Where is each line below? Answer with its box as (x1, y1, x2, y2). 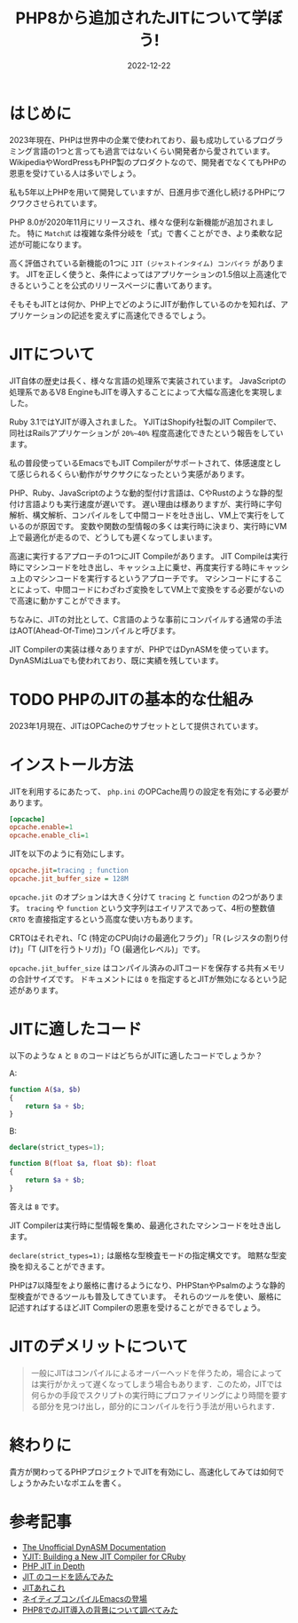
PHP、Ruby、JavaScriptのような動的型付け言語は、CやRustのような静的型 (9, 487, 284, 498)
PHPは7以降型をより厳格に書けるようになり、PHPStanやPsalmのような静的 (9, 1279, 286, 1290)
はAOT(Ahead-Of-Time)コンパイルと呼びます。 (9, 625, 181, 636)
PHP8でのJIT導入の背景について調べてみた (21, 1604, 179, 1615)
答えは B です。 (9, 1200, 64, 1212)
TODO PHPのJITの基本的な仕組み (9, 689, 254, 709)
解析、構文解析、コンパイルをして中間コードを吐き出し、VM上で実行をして (9, 510, 286, 520)
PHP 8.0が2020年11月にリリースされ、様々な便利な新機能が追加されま (9, 217, 266, 227)
